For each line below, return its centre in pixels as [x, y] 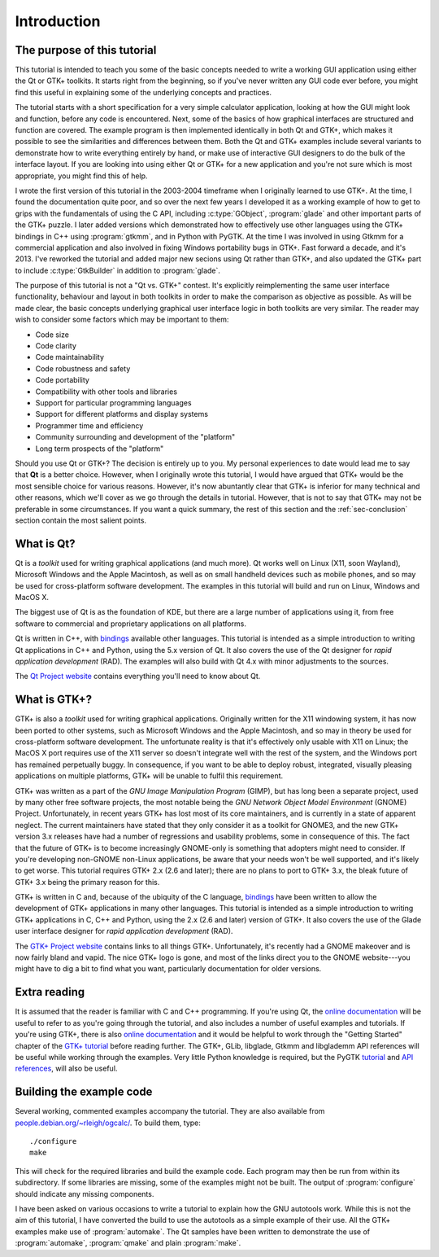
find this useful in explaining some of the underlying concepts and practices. [143, 92]
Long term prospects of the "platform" [100, 449]
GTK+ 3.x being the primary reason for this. [87, 882]
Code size [52, 335]
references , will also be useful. [66, 1069]
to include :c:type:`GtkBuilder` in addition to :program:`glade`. [118, 270]
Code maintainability [70, 357]
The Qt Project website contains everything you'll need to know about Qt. [138, 677]
